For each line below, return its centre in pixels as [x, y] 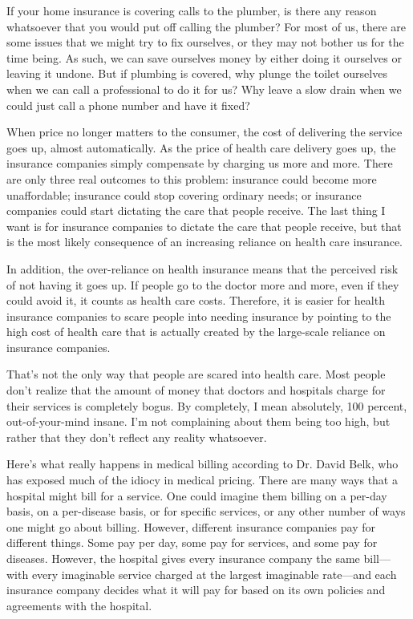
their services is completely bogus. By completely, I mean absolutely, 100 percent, [207, 405]
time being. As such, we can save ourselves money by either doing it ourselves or [204, 57]
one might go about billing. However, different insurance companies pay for [191, 526]
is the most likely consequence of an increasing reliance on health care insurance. [205, 242]
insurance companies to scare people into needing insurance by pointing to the [199, 316]
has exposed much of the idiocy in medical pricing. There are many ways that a [202, 480]
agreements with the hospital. [79, 605]
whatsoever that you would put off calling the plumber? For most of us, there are [206, 26]
